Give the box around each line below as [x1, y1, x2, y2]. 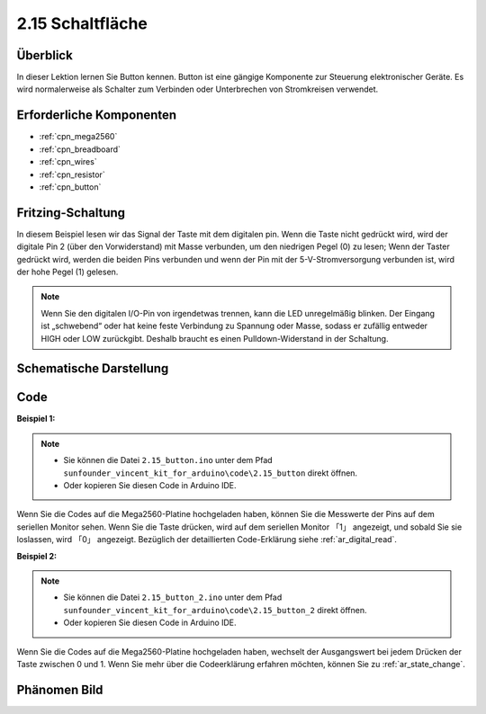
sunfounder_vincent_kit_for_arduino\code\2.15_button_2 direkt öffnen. [63, 604, 367, 615]
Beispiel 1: [16, 414, 56, 424]
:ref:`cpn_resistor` [39, 169, 105, 180]
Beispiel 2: [16, 550, 58, 561]
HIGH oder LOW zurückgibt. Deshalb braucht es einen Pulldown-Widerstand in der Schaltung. [40, 333, 389, 344]
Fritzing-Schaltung [16, 205, 126, 220]
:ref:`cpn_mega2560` [39, 131, 118, 142]
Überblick [16, 48, 74, 63]
